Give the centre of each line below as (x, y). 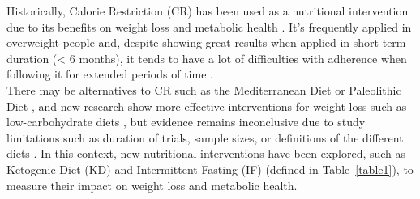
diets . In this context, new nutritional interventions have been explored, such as (206, 153)
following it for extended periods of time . (110, 74)
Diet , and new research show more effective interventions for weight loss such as (207, 106)
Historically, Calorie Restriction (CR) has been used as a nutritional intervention (208, 11)
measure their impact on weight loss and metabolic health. (152, 185)
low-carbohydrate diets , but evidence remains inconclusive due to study (186, 122)
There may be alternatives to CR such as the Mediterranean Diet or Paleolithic (204, 89)
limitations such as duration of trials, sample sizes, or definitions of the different (205, 137)
